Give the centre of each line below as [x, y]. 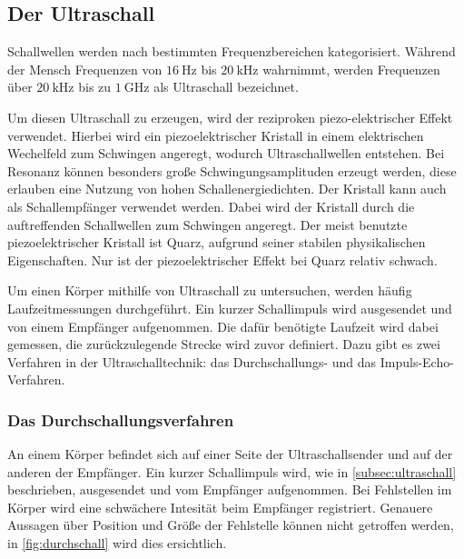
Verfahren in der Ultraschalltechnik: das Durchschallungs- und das [192, 361]
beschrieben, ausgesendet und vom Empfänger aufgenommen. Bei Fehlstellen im [230, 489]
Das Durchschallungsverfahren [121, 419]
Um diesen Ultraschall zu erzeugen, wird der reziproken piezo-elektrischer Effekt [230, 117]
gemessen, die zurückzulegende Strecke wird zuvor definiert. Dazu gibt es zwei [224, 344]
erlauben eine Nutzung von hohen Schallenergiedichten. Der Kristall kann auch [227, 189]
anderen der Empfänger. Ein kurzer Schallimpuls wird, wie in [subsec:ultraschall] [232, 471]
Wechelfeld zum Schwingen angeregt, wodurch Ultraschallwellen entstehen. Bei [226, 153]
